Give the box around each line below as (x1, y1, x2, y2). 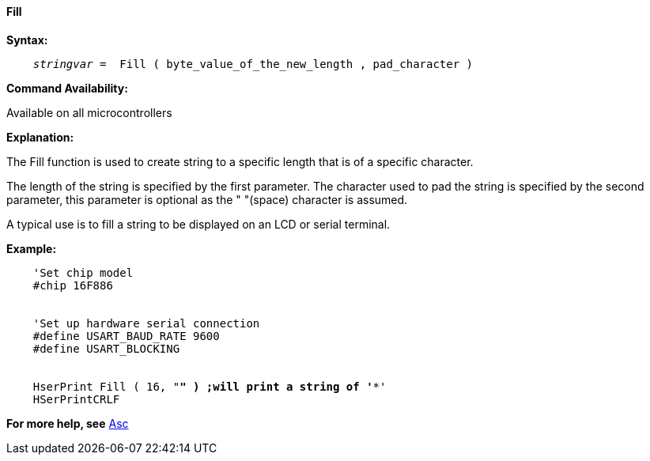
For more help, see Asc (6, 416, 129, 430)
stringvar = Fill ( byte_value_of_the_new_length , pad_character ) (32, 57, 474, 70)
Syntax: (6, 32, 48, 47)
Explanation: (6, 130, 74, 144)
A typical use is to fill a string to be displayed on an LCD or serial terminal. (6, 217, 391, 231)
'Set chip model (32, 266, 134, 279)
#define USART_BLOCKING (32, 342, 180, 355)
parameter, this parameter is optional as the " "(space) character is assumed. (6, 192, 408, 206)
